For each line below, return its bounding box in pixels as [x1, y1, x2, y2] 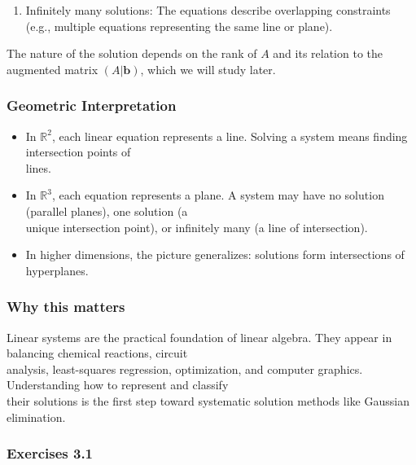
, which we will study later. [140, 60, 276, 77]
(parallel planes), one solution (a [25, 202, 188, 219]
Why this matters [7, 296, 125, 317]
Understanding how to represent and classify [7, 376, 229, 393]
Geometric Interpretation [7, 95, 177, 116]
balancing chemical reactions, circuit [7, 344, 188, 362]
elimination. [7, 408, 66, 425]
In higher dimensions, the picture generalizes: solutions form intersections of [25, 246, 405, 263]
